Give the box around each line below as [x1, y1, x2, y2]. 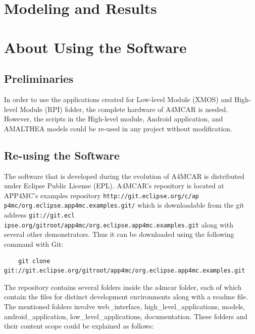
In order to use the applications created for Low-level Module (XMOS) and [4, 94, 232, 104]
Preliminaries [4, 71, 74, 86]
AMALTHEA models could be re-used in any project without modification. [4, 123, 232, 133]
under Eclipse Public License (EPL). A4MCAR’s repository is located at [4, 180, 224, 191]
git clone [18, 257, 51, 265]
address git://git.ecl [4, 210, 75, 220]
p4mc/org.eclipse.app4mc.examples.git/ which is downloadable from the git [4, 200, 244, 210]
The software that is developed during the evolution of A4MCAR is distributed [4, 170, 245, 181]
